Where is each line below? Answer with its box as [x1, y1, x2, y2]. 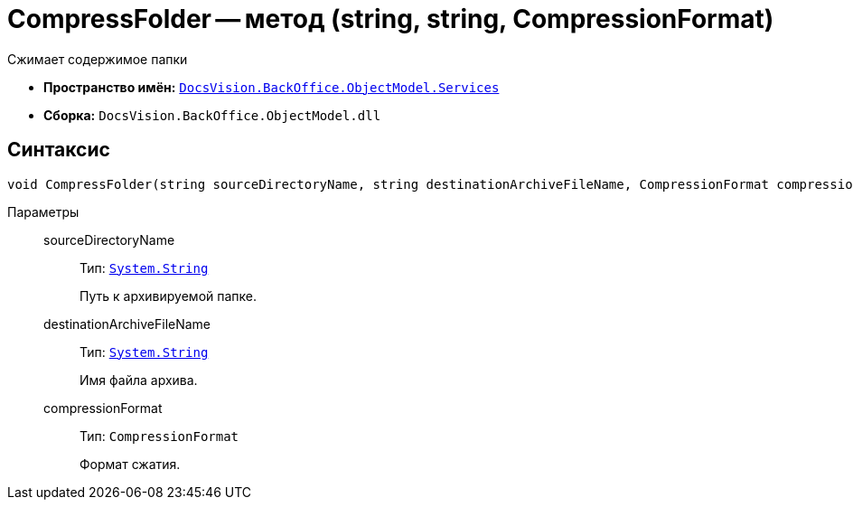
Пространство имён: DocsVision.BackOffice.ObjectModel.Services [43, 79, 500, 95]
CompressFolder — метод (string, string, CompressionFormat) [7, 4, 774, 34]
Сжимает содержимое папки [7, 51, 188, 67]
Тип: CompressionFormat [80, 427, 239, 444]
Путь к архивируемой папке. [80, 287, 258, 304]
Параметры [7, 203, 80, 220]
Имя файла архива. [80, 371, 198, 388]
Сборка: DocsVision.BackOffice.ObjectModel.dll [43, 107, 381, 123]
